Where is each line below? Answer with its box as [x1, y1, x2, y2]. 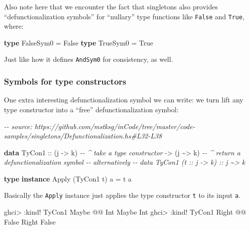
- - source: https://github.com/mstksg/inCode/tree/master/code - [4, 121, 195, 131]
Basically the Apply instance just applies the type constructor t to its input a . [4, 190, 241, 200]
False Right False [4, 216, 56, 227]
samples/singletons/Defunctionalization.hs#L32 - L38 [4, 131, 162, 141]
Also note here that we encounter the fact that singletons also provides [4, 1, 218, 11]
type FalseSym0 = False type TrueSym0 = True [4, 37, 153, 47]
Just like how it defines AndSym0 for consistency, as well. [4, 54, 173, 64]
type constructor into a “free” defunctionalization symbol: [4, 104, 179, 114]
